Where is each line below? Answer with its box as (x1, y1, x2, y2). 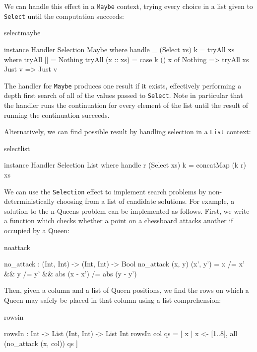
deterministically (4, 196, 55, 206)
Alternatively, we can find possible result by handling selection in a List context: (4, 126, 251, 137)
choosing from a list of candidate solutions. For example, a (57, 196, 235, 206)
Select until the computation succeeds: (4, 10, 124, 21)
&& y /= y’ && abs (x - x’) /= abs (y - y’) (4, 268, 137, 278)
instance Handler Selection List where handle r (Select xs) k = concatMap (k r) (4, 160, 246, 170)
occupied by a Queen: (4, 225, 69, 236)
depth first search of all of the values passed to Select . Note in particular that (4, 90, 243, 100)
